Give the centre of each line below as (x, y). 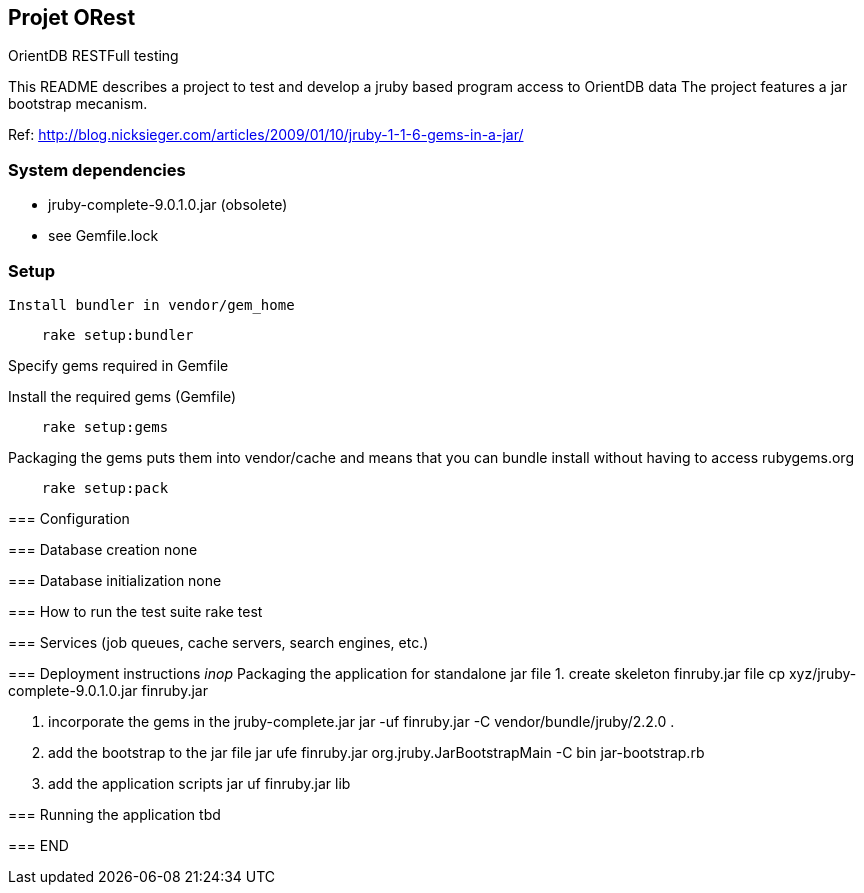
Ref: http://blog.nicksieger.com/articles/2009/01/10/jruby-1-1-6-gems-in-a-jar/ (266, 135)
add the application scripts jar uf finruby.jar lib (199, 783)
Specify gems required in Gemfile (118, 365)
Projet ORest (72, 17)
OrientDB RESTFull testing (93, 56)
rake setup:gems (105, 426)
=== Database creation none (103, 549)
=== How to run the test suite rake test (135, 611)
